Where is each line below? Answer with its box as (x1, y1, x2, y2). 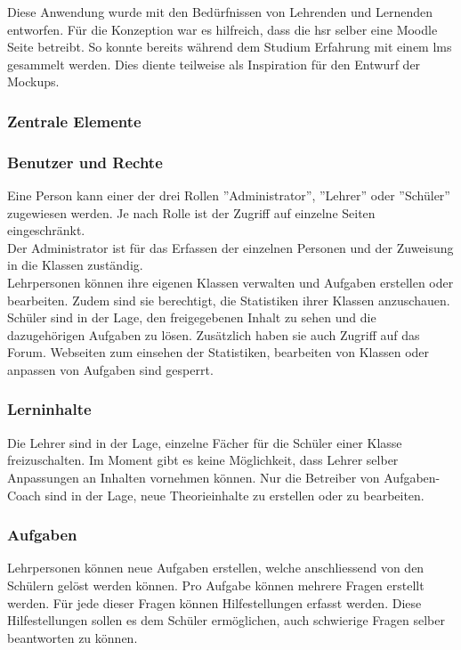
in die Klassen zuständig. (7, 256, 143, 274)
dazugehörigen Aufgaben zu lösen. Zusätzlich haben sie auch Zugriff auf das (7, 325, 420, 344)
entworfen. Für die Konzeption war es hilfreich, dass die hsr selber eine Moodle (7, 20, 438, 38)
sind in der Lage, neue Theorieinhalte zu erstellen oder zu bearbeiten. (44, 485, 425, 504)
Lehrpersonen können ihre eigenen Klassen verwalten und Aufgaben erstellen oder (7, 273, 454, 291)
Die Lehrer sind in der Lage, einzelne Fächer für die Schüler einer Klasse (7, 433, 402, 451)
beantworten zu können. (7, 628, 138, 646)
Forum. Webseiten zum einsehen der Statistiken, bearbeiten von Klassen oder (7, 343, 430, 362)
